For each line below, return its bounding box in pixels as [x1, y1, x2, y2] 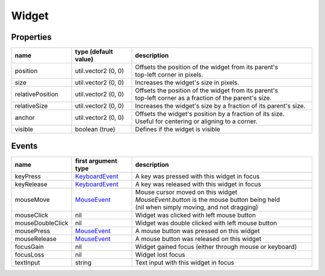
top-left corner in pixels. [135, 71, 203, 79]
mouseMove [14, 195, 51, 204]
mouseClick [14, 211, 48, 219]
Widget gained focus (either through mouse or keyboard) [135, 242, 297, 251]
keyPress [14, 172, 42, 180]
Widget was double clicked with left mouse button [135, 219, 277, 227]
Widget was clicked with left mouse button [135, 211, 256, 219]
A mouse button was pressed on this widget [135, 227, 260, 235]
